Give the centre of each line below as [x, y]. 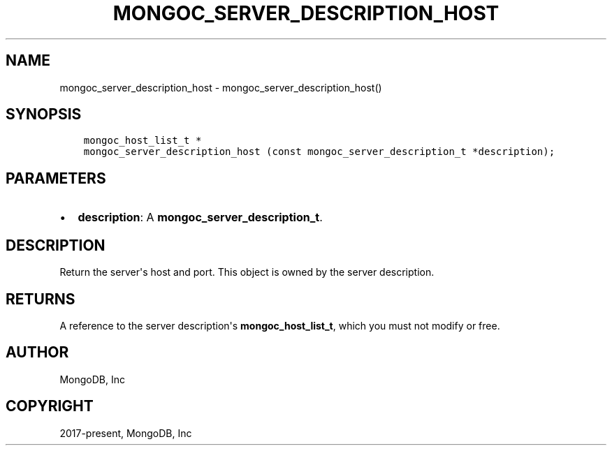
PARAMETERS [56, 178]
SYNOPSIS [44, 114]
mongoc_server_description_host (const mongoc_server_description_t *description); [319, 152]
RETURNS [41, 299]
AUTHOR [37, 353]
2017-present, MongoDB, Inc [126, 433]
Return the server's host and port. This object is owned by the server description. [247, 272]
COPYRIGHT [50, 406]
